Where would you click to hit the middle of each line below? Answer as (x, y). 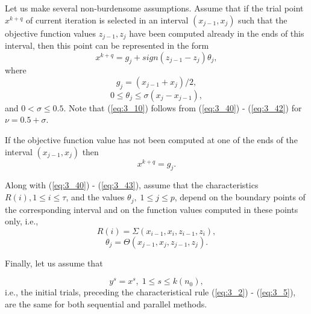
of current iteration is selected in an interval (107, 20)
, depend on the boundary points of (240, 197)
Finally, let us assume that (54, 263)
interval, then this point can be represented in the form (107, 45)
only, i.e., (22, 221)
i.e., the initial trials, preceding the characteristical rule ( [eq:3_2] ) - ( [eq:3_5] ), (150, 292)
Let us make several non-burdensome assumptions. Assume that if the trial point (154, 8)
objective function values (50, 33)
